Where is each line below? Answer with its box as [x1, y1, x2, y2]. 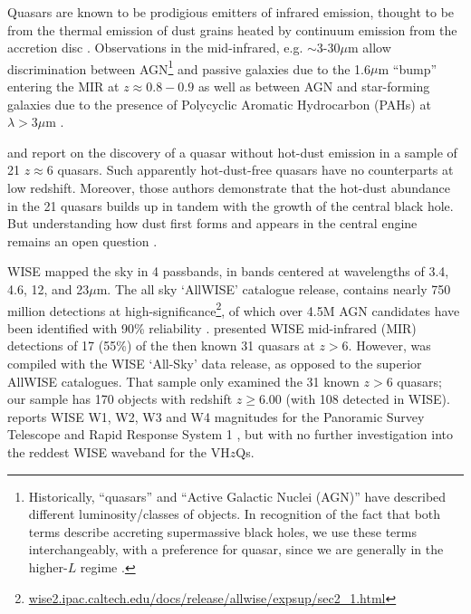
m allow [347, 38, 391, 57]
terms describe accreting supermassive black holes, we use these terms [28, 522, 417, 541]
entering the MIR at [7, 77, 120, 96]
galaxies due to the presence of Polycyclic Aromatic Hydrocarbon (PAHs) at [7, 94, 431, 113]
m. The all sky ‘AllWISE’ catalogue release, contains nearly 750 [96, 279, 451, 298]
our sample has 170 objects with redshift [7, 389, 233, 408]
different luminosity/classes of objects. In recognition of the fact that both [28, 504, 441, 523]
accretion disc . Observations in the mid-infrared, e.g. [7, 38, 303, 57]
